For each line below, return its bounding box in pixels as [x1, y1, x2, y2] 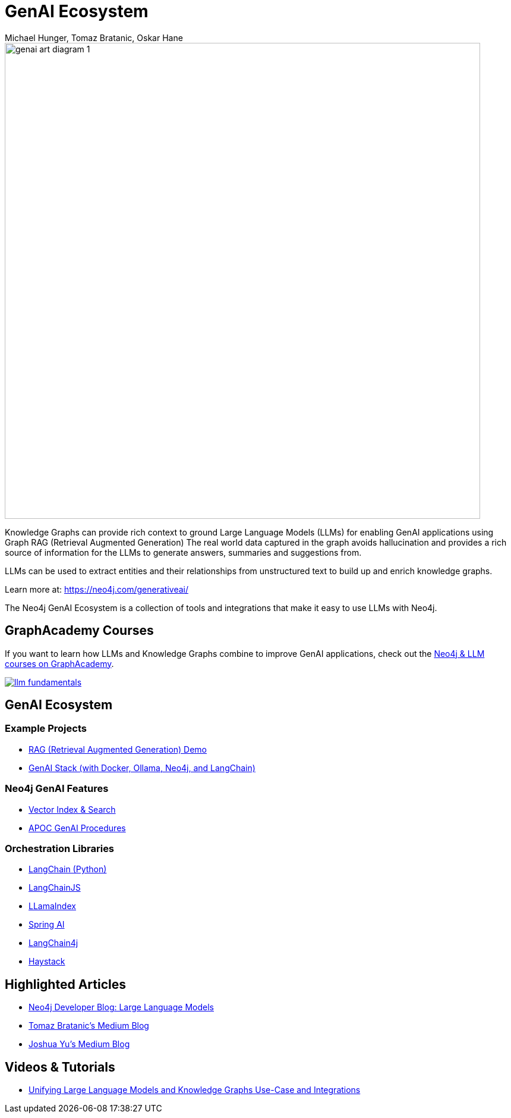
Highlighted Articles [5, 976, 126, 992]
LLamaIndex [29, 901, 76, 912]
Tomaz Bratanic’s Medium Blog [29, 1020, 149, 1031]
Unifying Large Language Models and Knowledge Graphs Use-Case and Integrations [29, 1085, 361, 1095]
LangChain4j [29, 938, 78, 948]
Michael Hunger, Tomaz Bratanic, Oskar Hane [5, 32, 183, 43]
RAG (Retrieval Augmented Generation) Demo [29, 744, 207, 754]
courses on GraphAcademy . [5, 658, 114, 669]
